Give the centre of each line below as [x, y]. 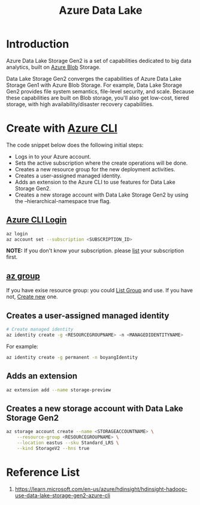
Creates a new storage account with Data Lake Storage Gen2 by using [101, 195]
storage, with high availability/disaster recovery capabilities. [80, 104]
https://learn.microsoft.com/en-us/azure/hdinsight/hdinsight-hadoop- [101, 489]
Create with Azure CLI [62, 128]
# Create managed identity [40, 329]
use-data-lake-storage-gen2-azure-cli [63, 495]
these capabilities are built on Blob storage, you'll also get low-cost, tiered [98, 98]
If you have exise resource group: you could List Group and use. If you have [100, 291]
